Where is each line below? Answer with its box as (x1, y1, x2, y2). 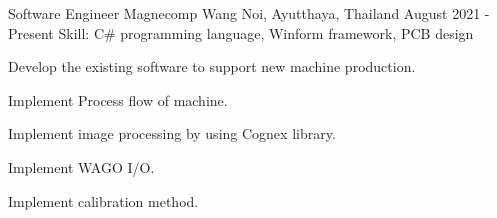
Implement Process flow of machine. (8, 89, 228, 110)
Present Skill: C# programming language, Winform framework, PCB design (8, 22, 474, 43)
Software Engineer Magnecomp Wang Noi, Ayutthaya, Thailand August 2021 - (8, 3, 490, 23)
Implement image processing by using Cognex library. (8, 123, 336, 144)
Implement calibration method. (8, 190, 199, 211)
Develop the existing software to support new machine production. (8, 56, 416, 77)
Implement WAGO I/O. (8, 156, 155, 177)
